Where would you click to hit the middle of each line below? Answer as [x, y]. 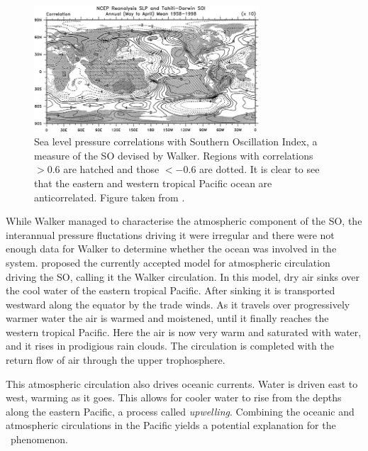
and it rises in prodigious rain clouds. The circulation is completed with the [170, 346]
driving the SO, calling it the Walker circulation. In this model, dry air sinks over [183, 276]
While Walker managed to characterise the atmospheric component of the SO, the [184, 221]
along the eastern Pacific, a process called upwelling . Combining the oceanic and [180, 411]
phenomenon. [39, 439]
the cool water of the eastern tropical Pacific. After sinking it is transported [171, 290]
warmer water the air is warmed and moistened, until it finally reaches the [167, 318]
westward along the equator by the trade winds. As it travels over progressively [178, 304]
